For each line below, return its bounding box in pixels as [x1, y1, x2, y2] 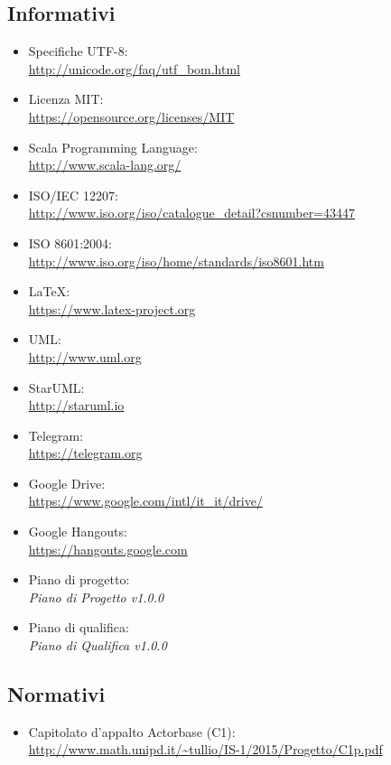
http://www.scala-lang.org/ [28, 155, 182, 174]
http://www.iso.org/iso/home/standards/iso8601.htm [28, 251, 324, 270]
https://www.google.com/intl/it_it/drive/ [28, 491, 263, 510]
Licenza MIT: [28, 89, 104, 108]
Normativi [7, 680, 106, 708]
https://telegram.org [28, 443, 143, 462]
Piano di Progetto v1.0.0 [28, 587, 164, 606]
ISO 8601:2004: [28, 233, 112, 252]
